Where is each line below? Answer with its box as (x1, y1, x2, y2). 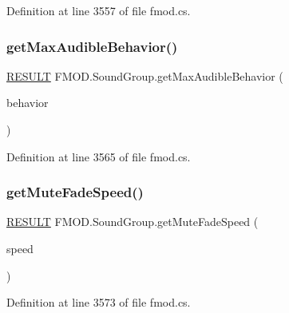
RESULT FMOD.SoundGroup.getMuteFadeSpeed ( (6, 213, 259, 230)
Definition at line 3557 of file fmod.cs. (6, 2, 191, 18)
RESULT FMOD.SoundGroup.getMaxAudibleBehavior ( (6, 67, 283, 84)
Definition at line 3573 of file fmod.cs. (6, 294, 191, 311)
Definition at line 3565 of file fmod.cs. (6, 148, 191, 164)
